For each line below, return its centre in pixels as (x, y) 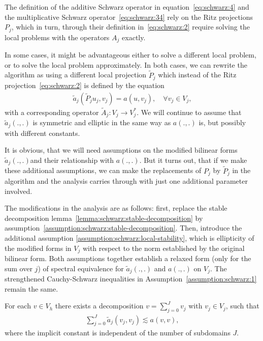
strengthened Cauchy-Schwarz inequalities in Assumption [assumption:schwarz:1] (131, 279)
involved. (19, 191)
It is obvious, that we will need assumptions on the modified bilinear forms (121, 150)
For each (18, 306)
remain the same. (31, 288)
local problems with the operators (57, 37)
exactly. (134, 37)
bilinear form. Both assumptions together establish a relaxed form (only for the (128, 258)
